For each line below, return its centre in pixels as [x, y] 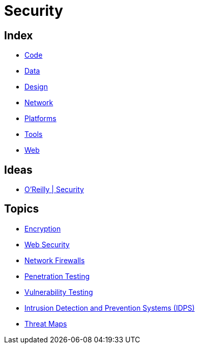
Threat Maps [46, 323]
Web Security [47, 244]
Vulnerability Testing [59, 292]
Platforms [40, 119]
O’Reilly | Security [54, 190]
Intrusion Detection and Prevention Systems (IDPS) [110, 308]
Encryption [43, 228]
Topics [22, 209]
